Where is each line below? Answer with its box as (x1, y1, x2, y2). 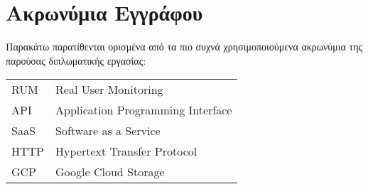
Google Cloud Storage (55, 163, 165, 180)
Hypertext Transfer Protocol (55, 143, 197, 160)
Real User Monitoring (55, 81, 163, 98)
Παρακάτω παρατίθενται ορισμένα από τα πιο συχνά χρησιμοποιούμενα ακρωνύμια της (6, 39, 362, 54)
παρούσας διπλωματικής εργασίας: (6, 53, 146, 67)
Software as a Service (55, 122, 161, 139)
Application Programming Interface (55, 102, 232, 119)
